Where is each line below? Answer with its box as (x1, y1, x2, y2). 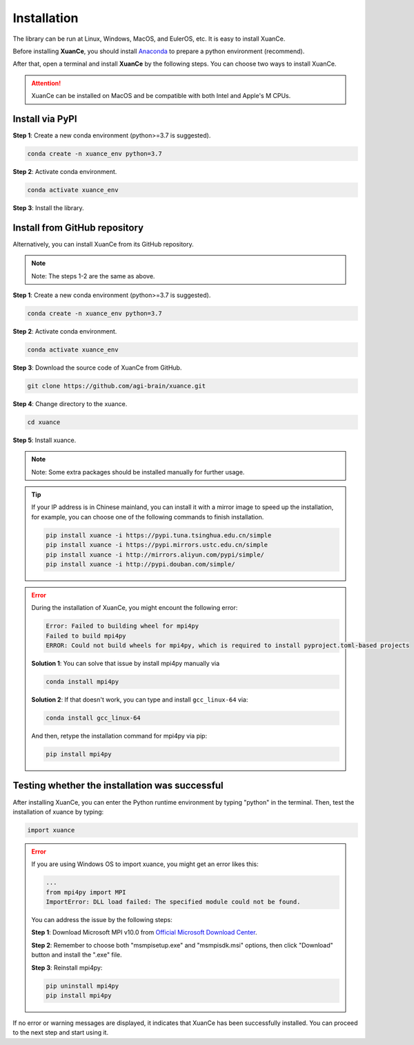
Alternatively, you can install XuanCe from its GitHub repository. (12, 240, 195, 248)
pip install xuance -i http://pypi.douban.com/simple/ (46, 560, 235, 568)
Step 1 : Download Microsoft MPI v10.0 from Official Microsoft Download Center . (31, 928, 257, 937)
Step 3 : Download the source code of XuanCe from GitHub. (12, 363, 182, 372)
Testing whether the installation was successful (12, 780, 224, 792)
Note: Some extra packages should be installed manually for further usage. (31, 468, 245, 476)
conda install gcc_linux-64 (46, 714, 141, 722)
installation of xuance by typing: (12, 807, 104, 816)
